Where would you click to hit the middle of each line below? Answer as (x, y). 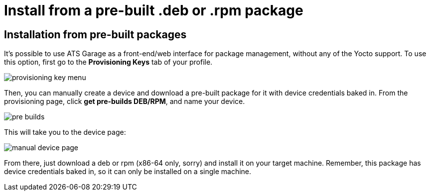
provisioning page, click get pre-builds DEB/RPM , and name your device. (125, 101)
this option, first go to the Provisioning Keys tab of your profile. (108, 62)
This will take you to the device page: (65, 132)
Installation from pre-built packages (95, 34)
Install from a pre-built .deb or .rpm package (154, 10)
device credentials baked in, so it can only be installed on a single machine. (128, 172)
